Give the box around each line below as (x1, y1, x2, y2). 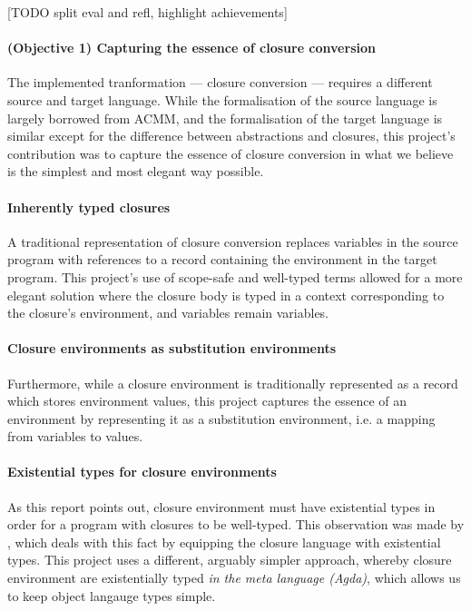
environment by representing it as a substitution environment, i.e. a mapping (7, 409, 436, 428)
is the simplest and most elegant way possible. (7, 162, 264, 181)
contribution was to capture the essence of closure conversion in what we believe (7, 143, 454, 163)
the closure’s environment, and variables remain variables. (7, 303, 329, 322)
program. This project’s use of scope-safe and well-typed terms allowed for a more (7, 267, 463, 286)
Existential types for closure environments (7, 462, 277, 481)
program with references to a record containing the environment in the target (7, 250, 437, 269)
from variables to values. (7, 427, 143, 446)
